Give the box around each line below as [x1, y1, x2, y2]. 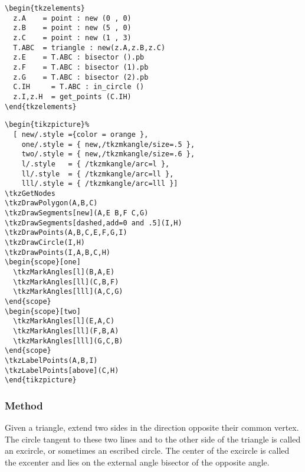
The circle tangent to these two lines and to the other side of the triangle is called [5, 432, 301, 445]
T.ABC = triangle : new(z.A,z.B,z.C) [13, 43, 166, 52]
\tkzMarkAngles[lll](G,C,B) [13, 336, 123, 345]
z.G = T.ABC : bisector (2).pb [13, 73, 149, 81]
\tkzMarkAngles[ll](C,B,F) [13, 277, 119, 286]
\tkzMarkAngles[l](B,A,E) [13, 268, 115, 277]
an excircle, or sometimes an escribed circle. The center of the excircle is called [5, 444, 290, 457]
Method [5, 398, 43, 412]
